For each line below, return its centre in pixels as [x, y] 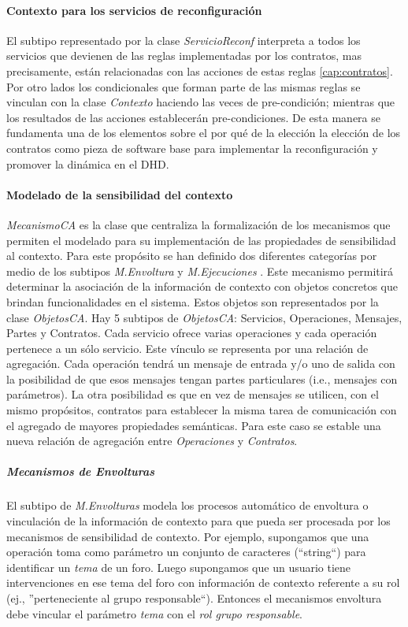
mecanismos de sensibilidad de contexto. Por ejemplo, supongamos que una [188, 536]
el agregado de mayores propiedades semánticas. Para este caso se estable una [194, 425]
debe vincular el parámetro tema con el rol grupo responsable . [154, 613]
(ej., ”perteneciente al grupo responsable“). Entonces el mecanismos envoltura [194, 597]
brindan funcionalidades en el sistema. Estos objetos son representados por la [193, 301]
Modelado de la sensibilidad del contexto [120, 194]
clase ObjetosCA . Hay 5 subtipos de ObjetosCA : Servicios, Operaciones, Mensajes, [204, 317]
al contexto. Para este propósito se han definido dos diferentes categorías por [192, 256]
